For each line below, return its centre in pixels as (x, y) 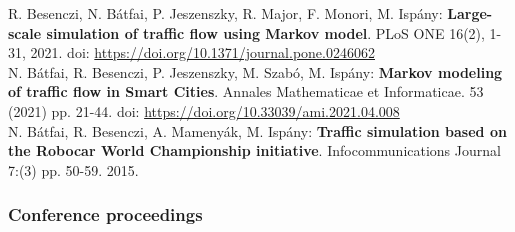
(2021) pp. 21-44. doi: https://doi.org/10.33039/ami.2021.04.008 (204, 110)
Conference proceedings (105, 214)
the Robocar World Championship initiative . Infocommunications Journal (254, 150)
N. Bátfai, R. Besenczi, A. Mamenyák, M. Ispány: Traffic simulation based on (257, 130)
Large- (470, 13)
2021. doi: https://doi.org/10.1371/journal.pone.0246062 (202, 52)
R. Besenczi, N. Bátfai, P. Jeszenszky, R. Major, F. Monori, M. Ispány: (225, 13)
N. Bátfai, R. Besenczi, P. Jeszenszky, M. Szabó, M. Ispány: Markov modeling (255, 71)
